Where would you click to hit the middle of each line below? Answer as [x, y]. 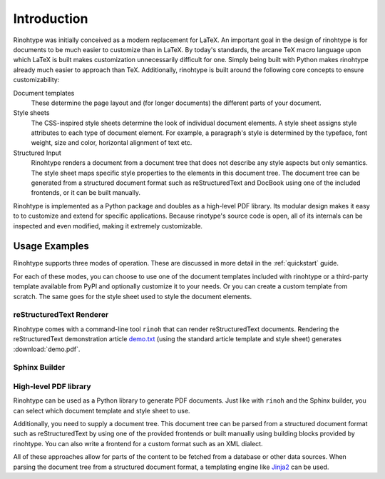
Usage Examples [51, 246]
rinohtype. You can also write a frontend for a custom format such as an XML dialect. [138, 443]
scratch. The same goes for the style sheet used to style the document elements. [133, 296]
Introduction [51, 19]
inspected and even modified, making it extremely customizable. [108, 226]
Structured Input [37, 153]
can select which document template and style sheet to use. [102, 410]
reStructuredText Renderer [61, 315]
